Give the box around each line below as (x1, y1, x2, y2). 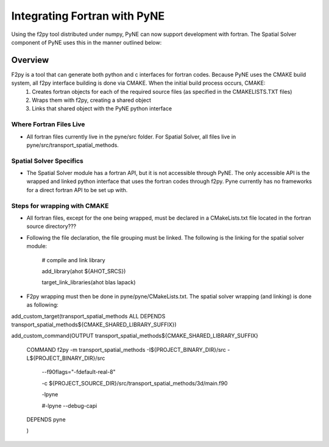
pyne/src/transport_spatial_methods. (26, 141, 119, 149)
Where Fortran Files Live (11, 120, 85, 129)
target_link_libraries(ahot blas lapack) (41, 279, 136, 286)
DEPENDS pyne (26, 416, 66, 423)
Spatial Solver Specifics (11, 156, 83, 165)
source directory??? (26, 223, 77, 230)
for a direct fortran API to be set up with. (26, 186, 128, 193)
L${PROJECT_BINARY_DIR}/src (26, 354, 105, 362)
